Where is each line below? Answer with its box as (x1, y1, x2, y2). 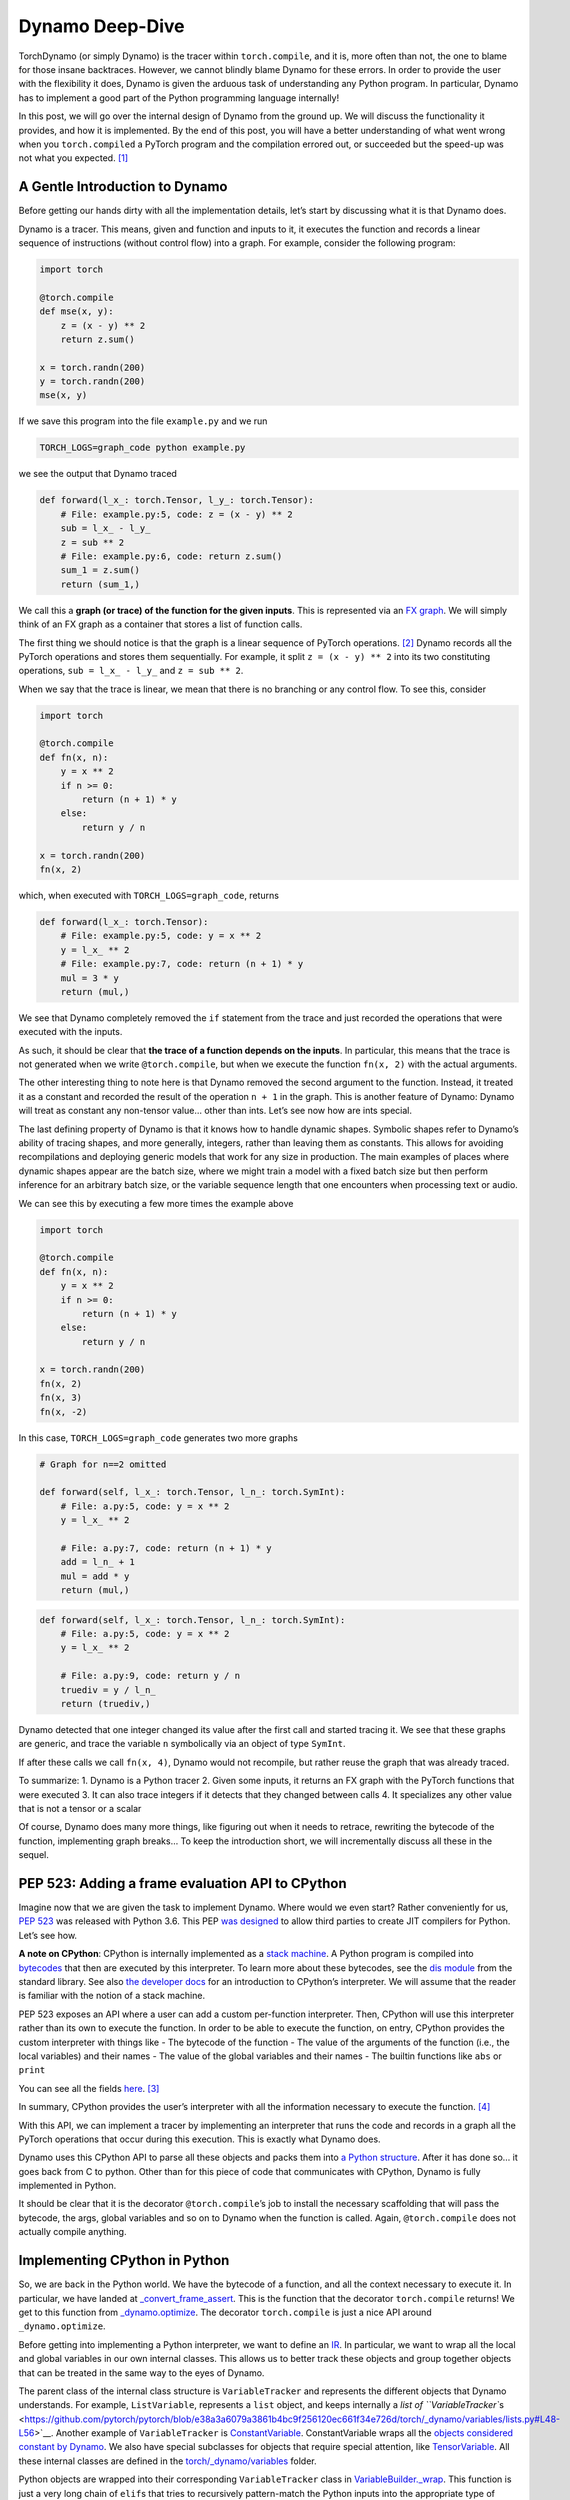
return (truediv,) (60, 1698, 151, 1710)
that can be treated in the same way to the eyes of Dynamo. (18, 2366, 265, 2379)
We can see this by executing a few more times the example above (18, 1197, 294, 1209)
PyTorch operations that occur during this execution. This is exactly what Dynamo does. (18, 2133, 381, 2145)
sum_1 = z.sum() (60, 565, 140, 576)
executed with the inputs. (18, 1026, 123, 1038)
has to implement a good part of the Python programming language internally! (18, 91, 340, 104)
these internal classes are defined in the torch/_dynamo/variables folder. (18, 2455, 317, 2467)
